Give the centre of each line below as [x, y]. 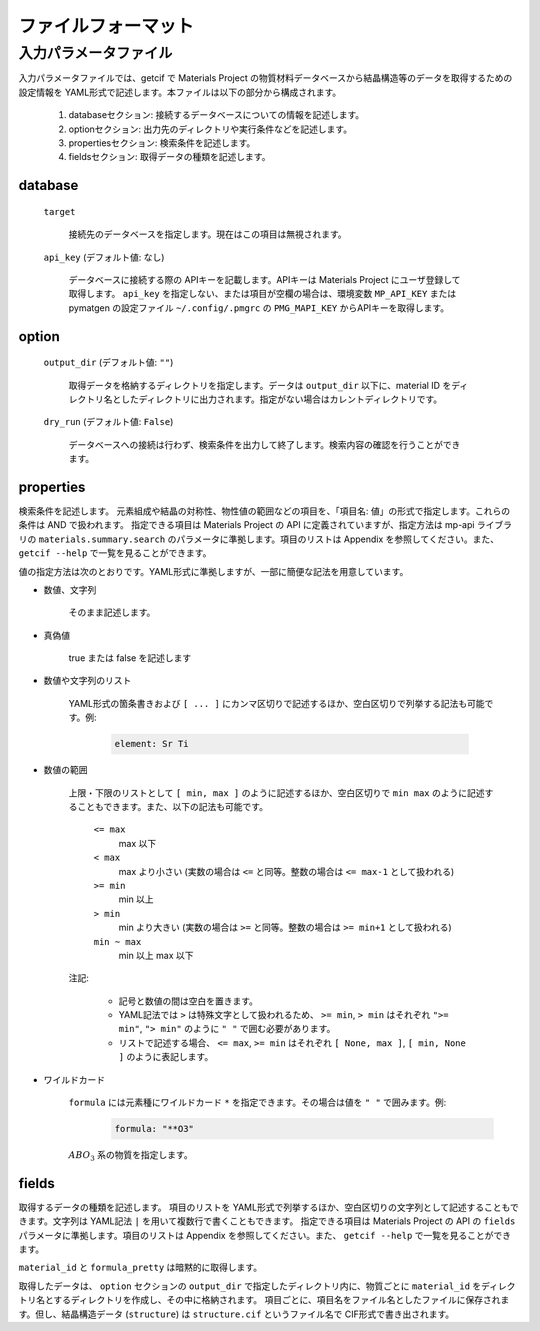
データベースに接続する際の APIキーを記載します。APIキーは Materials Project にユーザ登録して [264, 279]
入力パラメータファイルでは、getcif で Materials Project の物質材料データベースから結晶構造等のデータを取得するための [265, 78]
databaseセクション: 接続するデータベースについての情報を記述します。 [216, 115]
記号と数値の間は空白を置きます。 [188, 1001]
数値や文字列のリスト [87, 681]
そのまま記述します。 [112, 612]
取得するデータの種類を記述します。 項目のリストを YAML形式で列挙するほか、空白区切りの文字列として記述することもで [268, 1207]
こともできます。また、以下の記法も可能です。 [172, 807]
